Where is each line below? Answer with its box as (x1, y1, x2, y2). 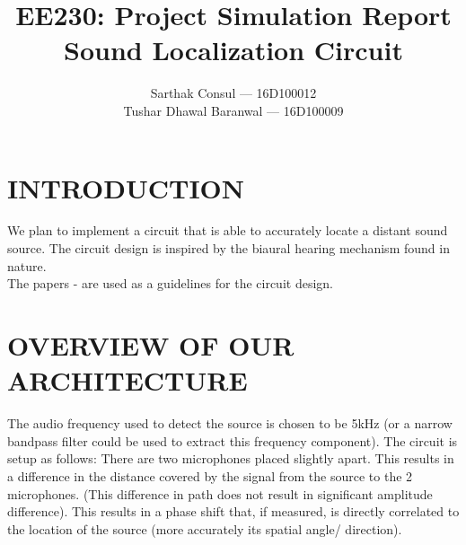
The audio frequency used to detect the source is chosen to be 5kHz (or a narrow (7, 414, 453, 433)
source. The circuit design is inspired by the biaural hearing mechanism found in (7, 239, 450, 258)
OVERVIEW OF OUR (7, 327, 295, 363)
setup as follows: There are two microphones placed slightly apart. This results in (7, 449, 454, 468)
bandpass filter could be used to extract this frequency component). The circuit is (7, 431, 458, 450)
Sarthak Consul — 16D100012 (150, 84, 317, 102)
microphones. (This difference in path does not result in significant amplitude (7, 484, 433, 503)
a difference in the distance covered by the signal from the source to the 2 (7, 466, 413, 485)
